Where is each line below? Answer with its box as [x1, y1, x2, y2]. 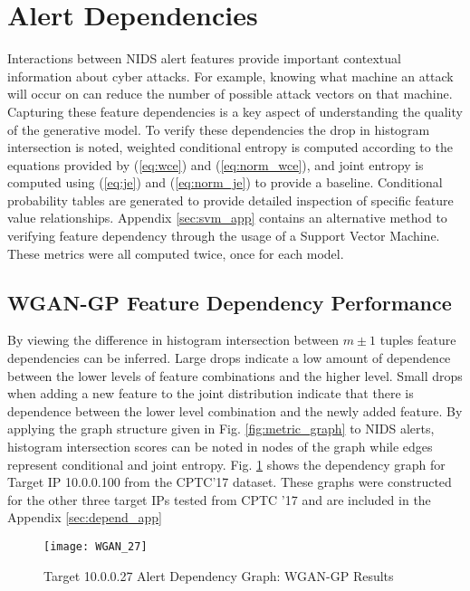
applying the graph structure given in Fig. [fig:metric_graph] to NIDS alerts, [7, 419, 435, 438]
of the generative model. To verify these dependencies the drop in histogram [7, 119, 430, 138]
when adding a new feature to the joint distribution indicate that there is [7, 384, 414, 403]
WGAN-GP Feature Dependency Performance [7, 288, 452, 316]
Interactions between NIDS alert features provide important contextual [7, 49, 401, 68]
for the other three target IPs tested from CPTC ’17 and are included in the [7, 490, 431, 509]
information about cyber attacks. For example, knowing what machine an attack [7, 66, 454, 85]
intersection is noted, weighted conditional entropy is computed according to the [7, 138, 453, 157]
